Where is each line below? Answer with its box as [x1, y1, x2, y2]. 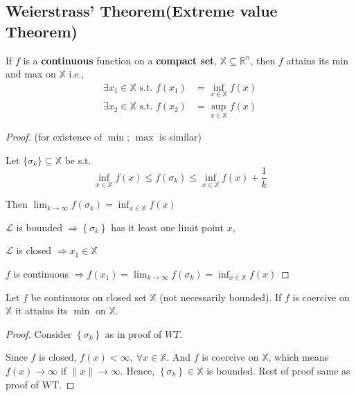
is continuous [13, 266, 69, 280]
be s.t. [64, 152, 91, 167]
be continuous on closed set [30, 289, 147, 304]
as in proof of [105, 326, 162, 341]
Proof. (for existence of [6, 129, 103, 144]
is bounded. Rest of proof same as [206, 363, 350, 377]
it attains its [15, 303, 68, 318]
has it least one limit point [111, 219, 224, 234]
